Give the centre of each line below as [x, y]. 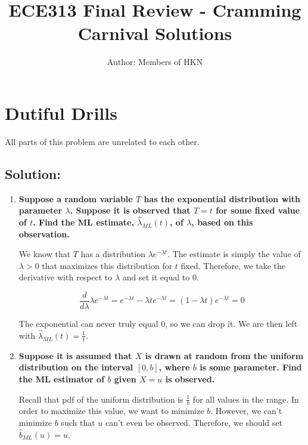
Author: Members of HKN [155, 62]
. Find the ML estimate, [83, 222]
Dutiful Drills [61, 112]
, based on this [222, 222]
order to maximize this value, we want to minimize [111, 411]
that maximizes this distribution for [107, 265]
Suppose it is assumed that [75, 355]
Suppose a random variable [76, 198]
